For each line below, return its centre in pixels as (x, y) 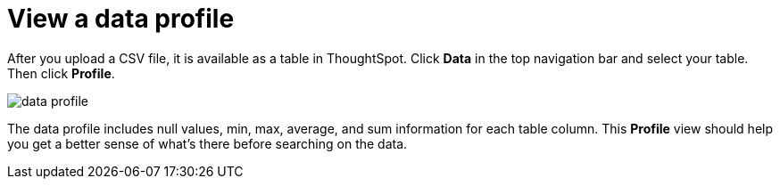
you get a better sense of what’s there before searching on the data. (207, 143)
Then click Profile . (61, 73)
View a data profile (121, 19)
